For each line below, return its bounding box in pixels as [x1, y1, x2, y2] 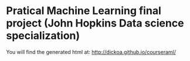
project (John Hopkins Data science [6, 16, 184, 30]
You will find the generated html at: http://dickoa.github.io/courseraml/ [6, 48, 176, 55]
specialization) [6, 29, 80, 42]
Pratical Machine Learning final [6, 4, 161, 18]
